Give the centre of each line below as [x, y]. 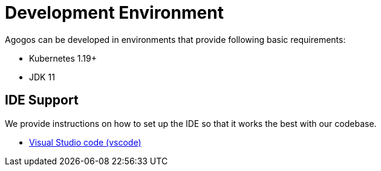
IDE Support [42, 100]
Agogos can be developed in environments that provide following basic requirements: [175, 39]
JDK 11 [42, 77]
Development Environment [114, 13]
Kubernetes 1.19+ [63, 58]
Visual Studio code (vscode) [85, 142]
